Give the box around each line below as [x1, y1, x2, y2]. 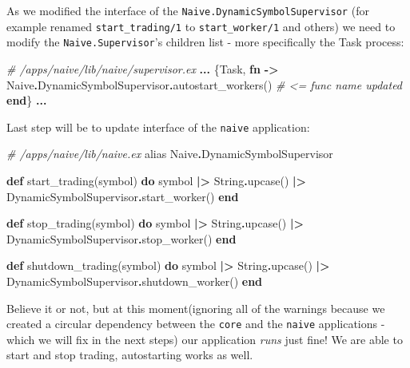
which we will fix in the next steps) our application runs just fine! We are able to [6, 330, 403, 347]
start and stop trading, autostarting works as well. [6, 346, 253, 363]
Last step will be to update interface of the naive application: [6, 118, 310, 135]
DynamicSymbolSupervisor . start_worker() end [6, 188, 239, 204]
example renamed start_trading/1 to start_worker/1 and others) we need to [6, 18, 396, 34]
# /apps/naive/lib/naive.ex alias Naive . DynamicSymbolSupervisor [6, 145, 333, 162]
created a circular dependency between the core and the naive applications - [6, 315, 385, 332]
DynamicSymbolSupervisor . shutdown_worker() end [6, 272, 263, 289]
